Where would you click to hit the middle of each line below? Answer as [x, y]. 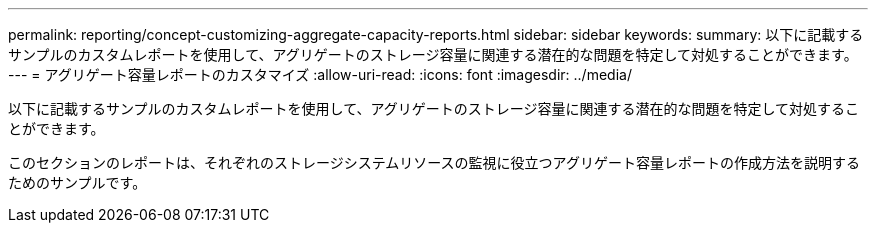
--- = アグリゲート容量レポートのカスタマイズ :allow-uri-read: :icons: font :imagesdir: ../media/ [320, 74]
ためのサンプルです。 [77, 182]
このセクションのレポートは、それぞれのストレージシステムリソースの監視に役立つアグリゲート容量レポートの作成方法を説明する [434, 162]
